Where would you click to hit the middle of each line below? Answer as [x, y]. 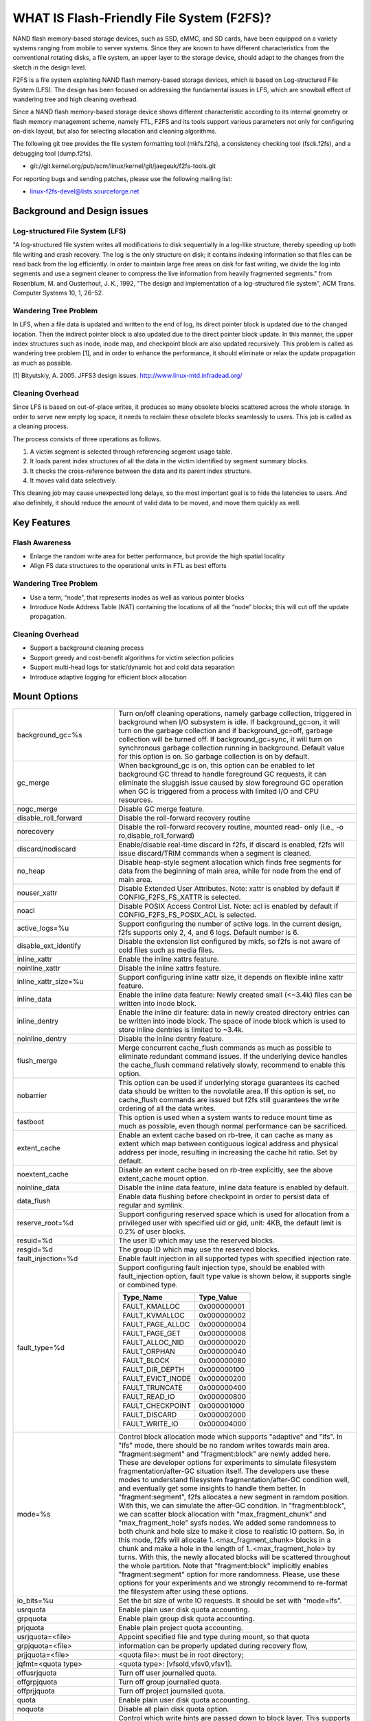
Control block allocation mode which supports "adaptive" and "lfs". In [230, 1437]
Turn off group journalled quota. [170, 1682]
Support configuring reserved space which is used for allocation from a [234, 1214]
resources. [135, 800]
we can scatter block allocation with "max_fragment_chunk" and [222, 1514]
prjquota [31, 1627]
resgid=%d [35, 1249]
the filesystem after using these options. [183, 1592]
